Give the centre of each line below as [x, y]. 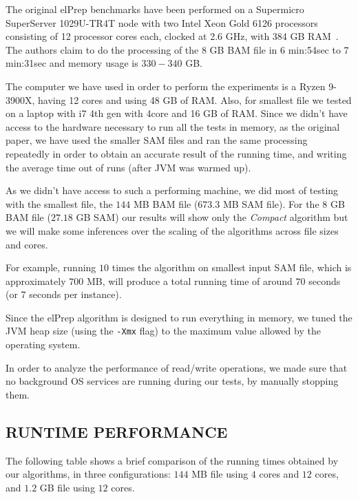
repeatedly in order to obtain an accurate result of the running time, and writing [176, 153]
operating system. [43, 344]
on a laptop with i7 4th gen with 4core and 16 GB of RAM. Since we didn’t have [177, 113]
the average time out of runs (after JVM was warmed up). [128, 167]
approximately [36, 280]
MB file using [220, 474]
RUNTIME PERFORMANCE [117, 431]
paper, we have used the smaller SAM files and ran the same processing [157, 140]
